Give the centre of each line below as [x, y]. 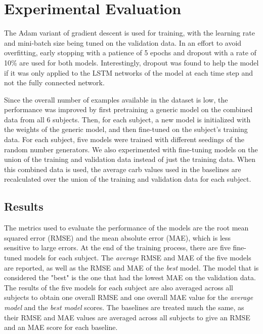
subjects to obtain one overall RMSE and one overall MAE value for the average [129, 297]
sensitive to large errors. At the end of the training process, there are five [117, 247]
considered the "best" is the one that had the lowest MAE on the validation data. [130, 277]
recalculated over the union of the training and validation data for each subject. [128, 179]
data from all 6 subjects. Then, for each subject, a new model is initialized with [127, 119]
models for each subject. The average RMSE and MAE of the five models [138, 258]
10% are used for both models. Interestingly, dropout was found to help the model [131, 62]
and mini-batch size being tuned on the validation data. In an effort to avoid [123, 42]
